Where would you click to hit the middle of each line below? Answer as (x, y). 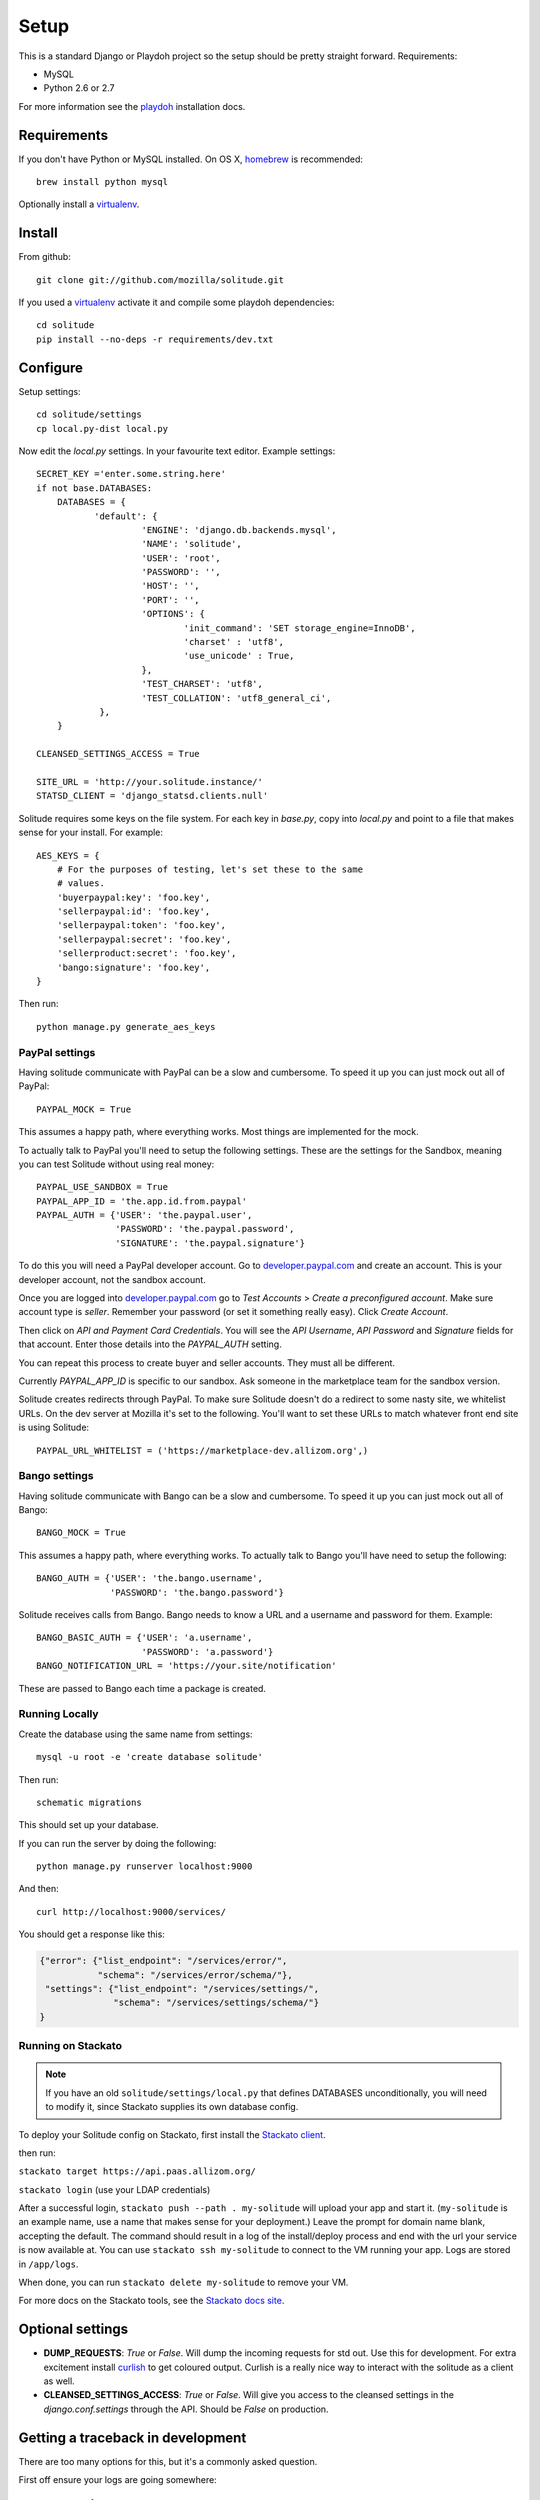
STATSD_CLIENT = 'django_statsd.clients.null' (152, 796)
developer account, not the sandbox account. (112, 1279)
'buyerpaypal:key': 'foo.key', (133, 897)
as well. (59, 2381)
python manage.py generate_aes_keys (126, 1026)
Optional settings (73, 2329)
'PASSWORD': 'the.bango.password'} (197, 1592)
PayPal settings (57, 1052)
